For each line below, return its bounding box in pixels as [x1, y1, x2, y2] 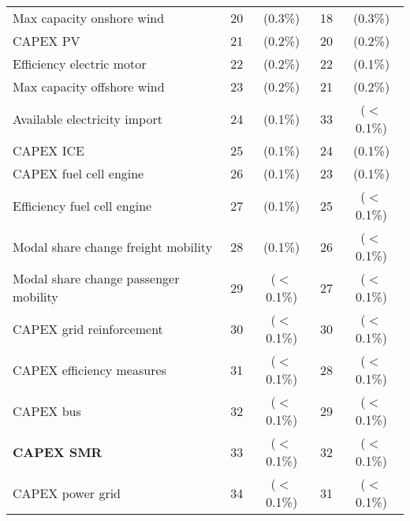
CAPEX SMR [13, 442, 102, 461]
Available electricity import [13, 109, 162, 128]
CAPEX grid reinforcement [13, 319, 163, 338]
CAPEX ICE [13, 141, 84, 159]
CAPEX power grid [13, 483, 121, 502]
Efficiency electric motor [13, 54, 147, 73]
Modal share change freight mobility [13, 237, 213, 256]
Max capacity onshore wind [13, 9, 165, 27]
